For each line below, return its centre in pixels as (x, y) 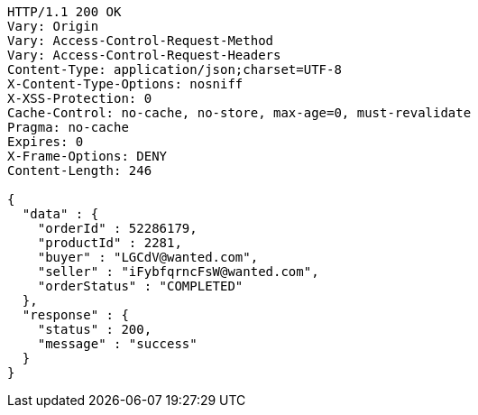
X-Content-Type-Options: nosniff (125, 84)
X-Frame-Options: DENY (87, 156)
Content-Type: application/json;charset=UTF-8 (175, 69)
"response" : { (75, 315)
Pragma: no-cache (68, 127)
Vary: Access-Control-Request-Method (141, 41)
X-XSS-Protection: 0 (80, 98)
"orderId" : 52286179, (117, 228)
